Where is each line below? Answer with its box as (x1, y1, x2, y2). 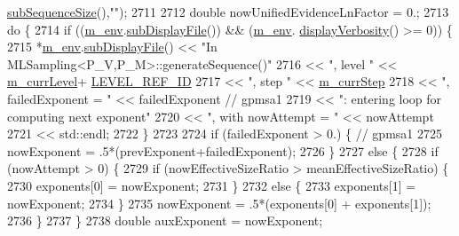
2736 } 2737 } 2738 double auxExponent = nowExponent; (7, 211, 323, 230)
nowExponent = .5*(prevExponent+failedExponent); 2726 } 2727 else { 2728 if (7, 141, 439, 160)
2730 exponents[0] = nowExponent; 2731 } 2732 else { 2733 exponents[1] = (7, 176, 416, 194)
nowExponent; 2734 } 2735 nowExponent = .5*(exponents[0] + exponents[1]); (7, 193, 431, 212)
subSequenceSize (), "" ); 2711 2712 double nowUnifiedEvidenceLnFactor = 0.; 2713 (7, 3, 449, 20)
